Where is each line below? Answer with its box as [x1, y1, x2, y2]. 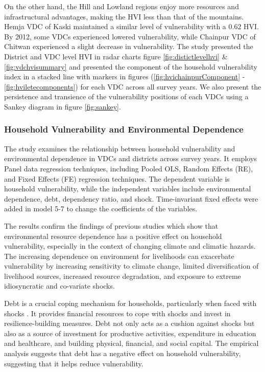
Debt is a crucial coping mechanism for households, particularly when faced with [4, 298, 257, 309]
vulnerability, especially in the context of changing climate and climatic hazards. [4, 240, 256, 251]
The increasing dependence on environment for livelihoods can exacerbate [4, 250, 234, 261]
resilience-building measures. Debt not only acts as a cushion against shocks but [4, 318, 255, 329]
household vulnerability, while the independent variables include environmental [4, 183, 251, 194]
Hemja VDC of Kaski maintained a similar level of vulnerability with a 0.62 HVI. [4, 21, 259, 32]
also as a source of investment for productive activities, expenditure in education [4, 327, 256, 338]
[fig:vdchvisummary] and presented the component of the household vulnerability [4, 61, 257, 72]
